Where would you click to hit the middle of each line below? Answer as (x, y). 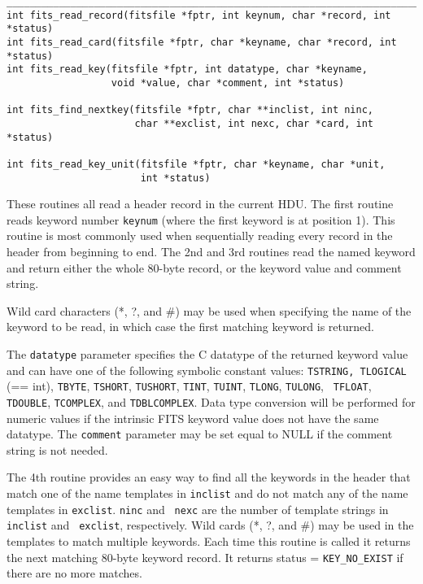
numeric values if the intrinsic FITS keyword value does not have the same (193, 418)
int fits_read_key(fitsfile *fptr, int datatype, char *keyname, (187, 70)
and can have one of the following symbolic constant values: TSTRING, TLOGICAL (207, 370)
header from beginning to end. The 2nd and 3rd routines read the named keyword (211, 252)
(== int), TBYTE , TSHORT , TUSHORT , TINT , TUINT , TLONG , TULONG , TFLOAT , (189, 386)
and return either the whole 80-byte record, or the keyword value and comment (204, 267)
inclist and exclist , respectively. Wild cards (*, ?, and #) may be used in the (210, 525)
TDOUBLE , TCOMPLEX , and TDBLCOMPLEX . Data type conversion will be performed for (211, 401)
